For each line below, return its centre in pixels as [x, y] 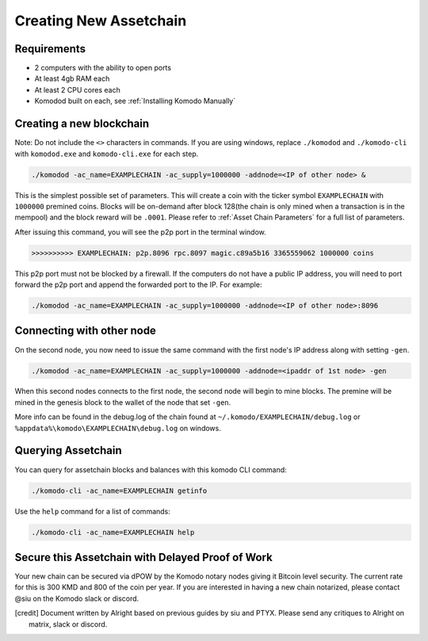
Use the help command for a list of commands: [92, 511]
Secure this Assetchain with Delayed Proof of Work [143, 557]
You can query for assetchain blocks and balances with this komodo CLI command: [151, 469]
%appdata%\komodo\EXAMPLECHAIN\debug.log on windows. [118, 428]
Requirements [50, 49]
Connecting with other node [85, 331]
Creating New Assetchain [101, 21]
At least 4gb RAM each [72, 78]
